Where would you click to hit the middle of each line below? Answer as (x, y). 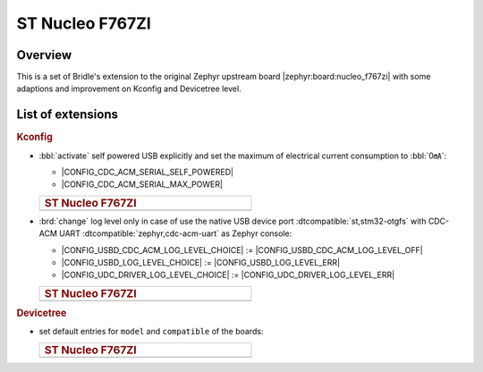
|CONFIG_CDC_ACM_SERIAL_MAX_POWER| (142, 184)
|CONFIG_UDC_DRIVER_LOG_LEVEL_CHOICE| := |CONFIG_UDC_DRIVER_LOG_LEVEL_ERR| (228, 275)
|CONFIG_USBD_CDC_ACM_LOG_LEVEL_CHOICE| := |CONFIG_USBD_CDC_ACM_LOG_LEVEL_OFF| (242, 249)
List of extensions (68, 115)
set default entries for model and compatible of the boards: (151, 332)
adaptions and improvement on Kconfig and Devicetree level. (129, 89)
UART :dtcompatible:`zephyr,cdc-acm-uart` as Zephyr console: (175, 233)
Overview (44, 55)
